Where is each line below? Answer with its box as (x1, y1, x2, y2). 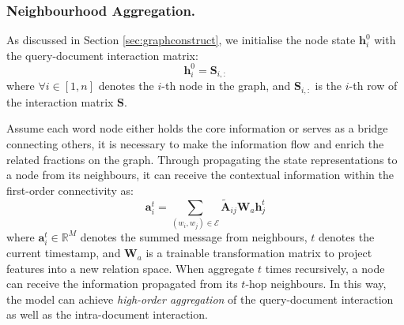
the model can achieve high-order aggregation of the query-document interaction (6, 290, 394, 307)
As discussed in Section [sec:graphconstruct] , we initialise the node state (6, 32, 356, 48)
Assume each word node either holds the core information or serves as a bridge (6, 120, 388, 136)
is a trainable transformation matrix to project (145, 245, 372, 261)
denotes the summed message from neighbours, (80, 228, 308, 245)
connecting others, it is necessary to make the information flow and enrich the (6, 136, 384, 151)
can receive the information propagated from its (6, 275, 238, 292)
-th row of (349, 77, 398, 94)
